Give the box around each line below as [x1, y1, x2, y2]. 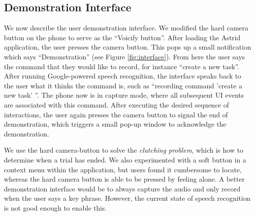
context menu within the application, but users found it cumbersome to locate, [4, 164, 242, 174]
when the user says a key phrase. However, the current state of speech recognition [4, 193, 251, 203]
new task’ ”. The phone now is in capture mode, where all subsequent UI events [4, 90, 244, 100]
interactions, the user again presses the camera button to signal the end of [4, 109, 228, 119]
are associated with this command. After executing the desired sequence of [4, 99, 229, 109]
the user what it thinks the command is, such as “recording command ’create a [4, 80, 242, 90]
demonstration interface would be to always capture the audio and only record [4, 183, 241, 193]
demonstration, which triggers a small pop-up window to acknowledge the [4, 119, 226, 129]
